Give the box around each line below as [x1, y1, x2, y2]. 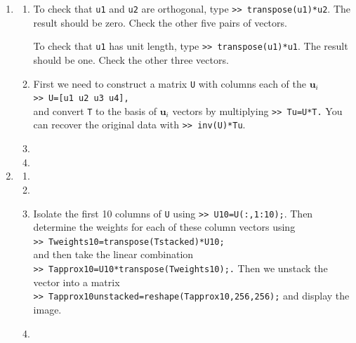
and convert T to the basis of [33, 103, 157, 118]
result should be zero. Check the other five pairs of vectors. [33, 15, 287, 29]
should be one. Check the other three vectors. [33, 52, 229, 67]
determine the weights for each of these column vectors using [33, 220, 296, 234]
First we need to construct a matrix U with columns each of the [33, 76, 306, 90]
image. [33, 302, 62, 316]
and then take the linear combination [33, 247, 194, 262]
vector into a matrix [33, 274, 120, 289]
